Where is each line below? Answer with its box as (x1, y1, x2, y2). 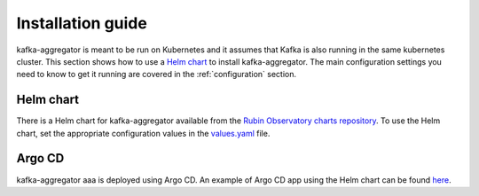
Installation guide (16, 13, 148, 33)
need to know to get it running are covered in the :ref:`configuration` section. (16, 69, 297, 80)
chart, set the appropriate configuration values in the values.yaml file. (16, 128, 271, 138)
